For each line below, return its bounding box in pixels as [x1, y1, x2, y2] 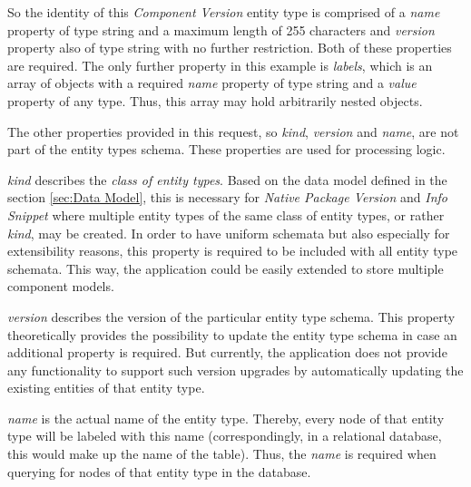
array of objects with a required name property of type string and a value [7, 73, 417, 93]
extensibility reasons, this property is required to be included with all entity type [7, 241, 458, 260]
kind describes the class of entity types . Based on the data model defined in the [7, 170, 447, 189]
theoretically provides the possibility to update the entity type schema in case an [7, 325, 457, 344]
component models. [7, 277, 114, 296]
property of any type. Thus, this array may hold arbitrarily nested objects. [7, 91, 423, 110]
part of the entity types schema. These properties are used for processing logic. [7, 140, 446, 159]
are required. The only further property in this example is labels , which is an [7, 55, 433, 74]
